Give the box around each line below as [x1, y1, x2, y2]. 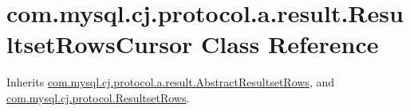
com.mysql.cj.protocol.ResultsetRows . [6, 89, 190, 105]
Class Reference [201, 28, 379, 60]
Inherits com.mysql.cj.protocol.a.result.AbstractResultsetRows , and [6, 74, 334, 90]
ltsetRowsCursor [6, 28, 193, 60]
